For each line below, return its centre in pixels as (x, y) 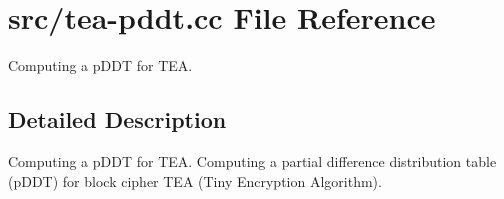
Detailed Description (117, 119)
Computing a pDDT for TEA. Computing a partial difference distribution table (252, 160)
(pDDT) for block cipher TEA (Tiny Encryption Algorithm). (195, 180)
